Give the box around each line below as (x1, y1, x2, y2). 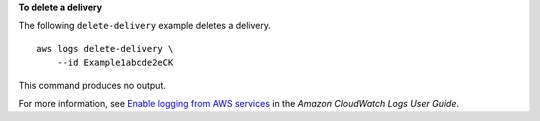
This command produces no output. (18, 79, 167, 91)
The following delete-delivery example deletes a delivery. (18, 20, 272, 32)
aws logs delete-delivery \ (36, 43, 174, 54)
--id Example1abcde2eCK (56, 57, 174, 69)
